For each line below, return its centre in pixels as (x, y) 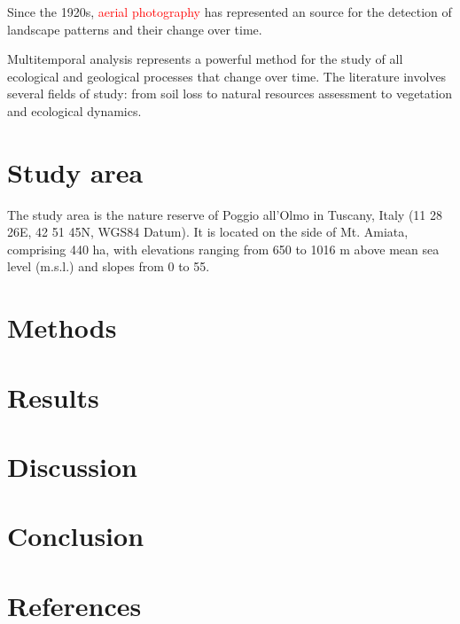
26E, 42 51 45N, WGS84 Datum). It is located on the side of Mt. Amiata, (208, 232)
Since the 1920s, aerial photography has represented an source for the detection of (230, 12)
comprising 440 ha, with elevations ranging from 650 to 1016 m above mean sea (223, 249)
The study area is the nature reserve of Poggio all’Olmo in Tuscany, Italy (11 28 (225, 214)
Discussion (72, 466)
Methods (62, 328)
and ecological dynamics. (74, 110)
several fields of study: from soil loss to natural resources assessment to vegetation (230, 94)
